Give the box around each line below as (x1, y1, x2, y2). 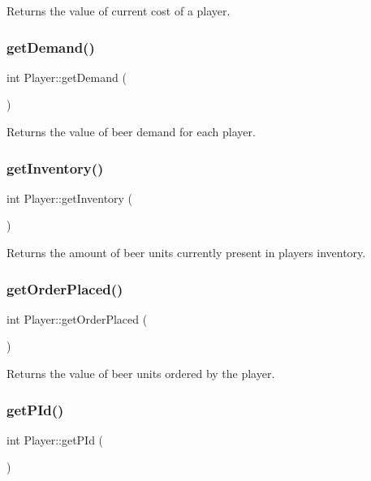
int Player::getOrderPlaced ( (6, 310, 148, 327)
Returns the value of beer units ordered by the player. (6, 365, 275, 381)
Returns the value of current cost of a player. (6, 2, 231, 19)
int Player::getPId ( (6, 431, 104, 448)
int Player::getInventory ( (6, 189, 133, 206)
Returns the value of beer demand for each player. (6, 123, 256, 140)
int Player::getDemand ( (6, 68, 127, 85)
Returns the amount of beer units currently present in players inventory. (6, 244, 366, 260)
